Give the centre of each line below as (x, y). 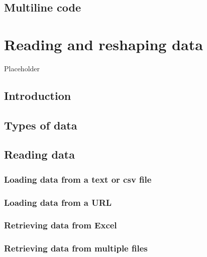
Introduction (38, 95)
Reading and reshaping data (103, 44)
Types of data (41, 125)
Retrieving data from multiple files (76, 248)
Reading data (39, 154)
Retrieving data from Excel (61, 225)
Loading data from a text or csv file (78, 179)
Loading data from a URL (58, 202)
